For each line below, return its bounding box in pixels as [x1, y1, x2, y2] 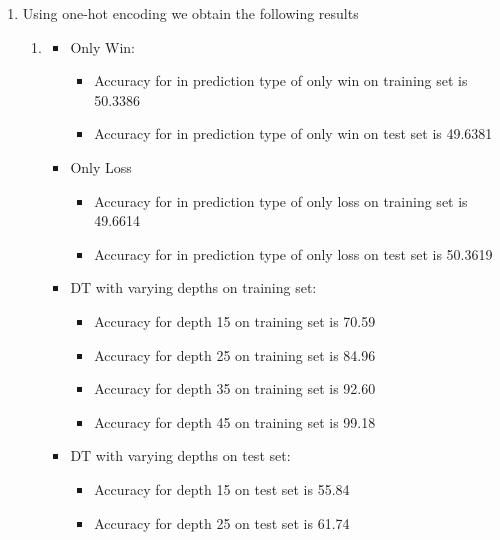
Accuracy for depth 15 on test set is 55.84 [94, 478, 350, 499]
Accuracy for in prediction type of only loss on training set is [94, 190, 468, 211]
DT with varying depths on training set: [70, 277, 317, 298]
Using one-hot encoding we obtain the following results [22, 3, 359, 23]
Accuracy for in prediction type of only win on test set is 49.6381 [94, 123, 493, 144]
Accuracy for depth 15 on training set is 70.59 [94, 310, 376, 331]
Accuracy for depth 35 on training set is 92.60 [94, 378, 376, 399]
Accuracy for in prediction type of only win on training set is [94, 70, 468, 91]
